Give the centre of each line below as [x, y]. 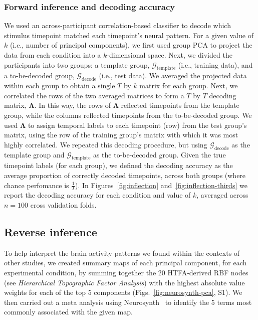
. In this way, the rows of [72, 105]
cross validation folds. [63, 204]
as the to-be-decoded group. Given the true [159, 154]
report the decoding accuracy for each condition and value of [97, 195]
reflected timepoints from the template [180, 105]
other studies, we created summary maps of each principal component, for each [125, 263]
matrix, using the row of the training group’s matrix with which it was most [121, 135]
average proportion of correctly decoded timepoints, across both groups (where [125, 175]
